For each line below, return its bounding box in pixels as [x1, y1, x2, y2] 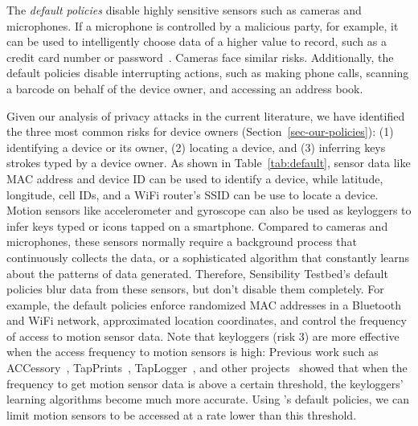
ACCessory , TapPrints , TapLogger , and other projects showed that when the [6, 359, 408, 376]
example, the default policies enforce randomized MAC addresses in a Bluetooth [6, 296, 401, 313]
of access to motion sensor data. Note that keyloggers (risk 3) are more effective [6, 327, 400, 344]
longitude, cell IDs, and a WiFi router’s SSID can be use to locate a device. [6, 186, 379, 203]
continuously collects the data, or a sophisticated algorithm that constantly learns [6, 248, 410, 265]
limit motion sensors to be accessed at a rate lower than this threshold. [6, 406, 357, 423]
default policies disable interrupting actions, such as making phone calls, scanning [6, 64, 409, 81]
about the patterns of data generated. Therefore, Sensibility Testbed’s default [6, 264, 388, 281]
